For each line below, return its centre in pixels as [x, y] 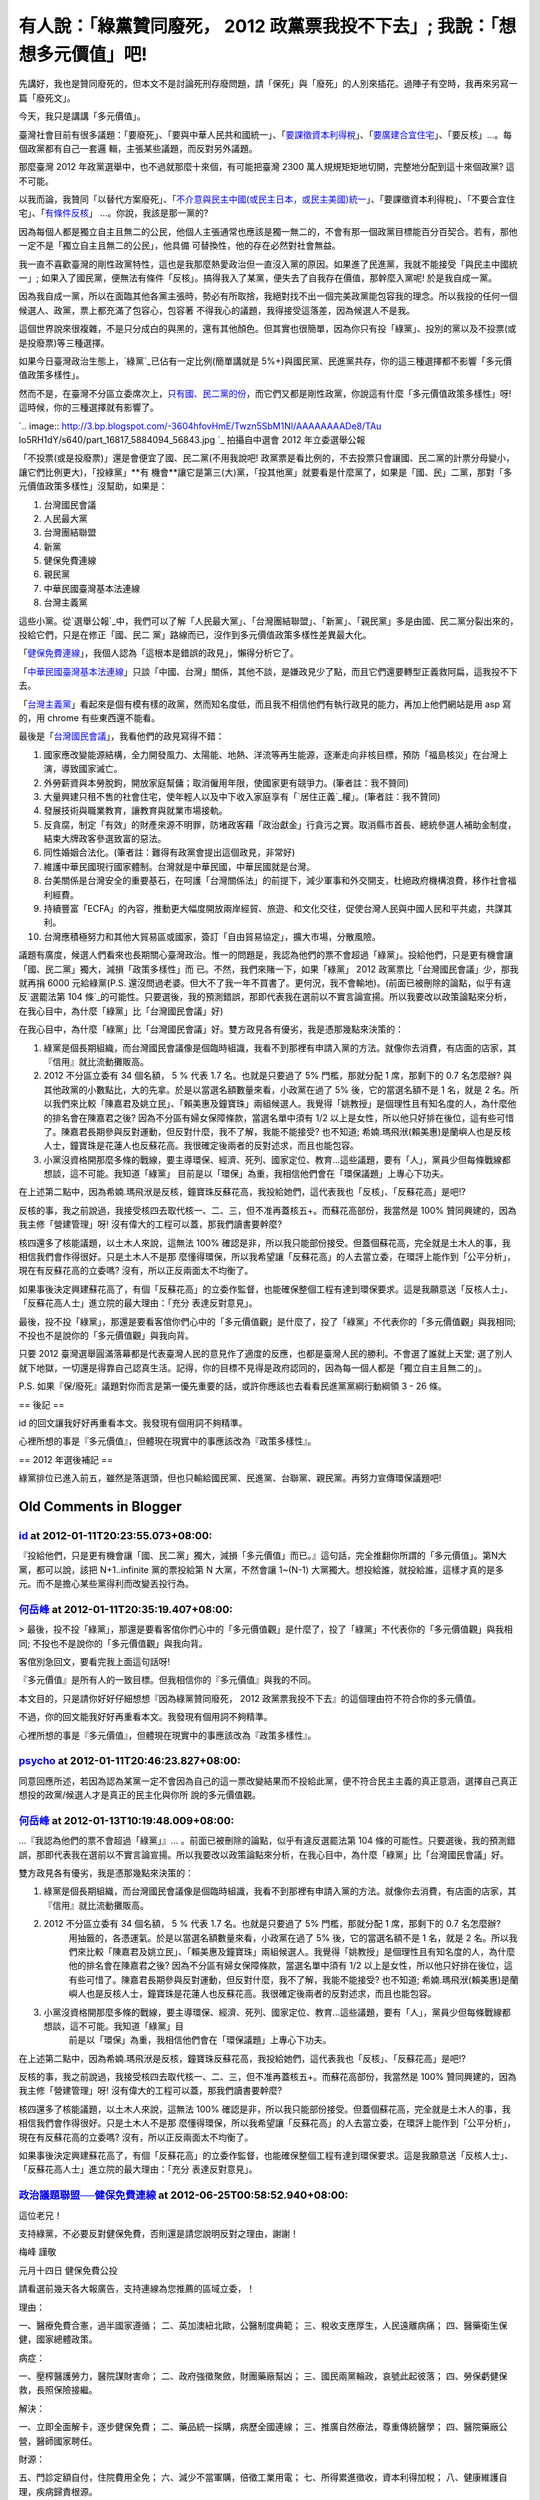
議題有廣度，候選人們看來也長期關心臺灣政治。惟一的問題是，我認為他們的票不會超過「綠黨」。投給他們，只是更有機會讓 [266, 955]
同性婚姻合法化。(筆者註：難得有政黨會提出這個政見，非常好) [169, 852]
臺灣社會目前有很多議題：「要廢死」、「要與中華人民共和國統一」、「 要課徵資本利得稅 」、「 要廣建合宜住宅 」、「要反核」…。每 [265, 134]
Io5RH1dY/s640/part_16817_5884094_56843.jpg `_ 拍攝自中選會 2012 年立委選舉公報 [192, 439]
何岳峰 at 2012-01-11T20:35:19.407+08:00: [126, 1609]
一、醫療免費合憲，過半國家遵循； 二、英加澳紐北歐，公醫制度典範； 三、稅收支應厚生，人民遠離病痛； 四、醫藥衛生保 [263, 2325]
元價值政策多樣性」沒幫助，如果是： [93, 486]
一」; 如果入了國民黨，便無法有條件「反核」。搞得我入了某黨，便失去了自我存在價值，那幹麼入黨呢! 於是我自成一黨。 [258, 278]
